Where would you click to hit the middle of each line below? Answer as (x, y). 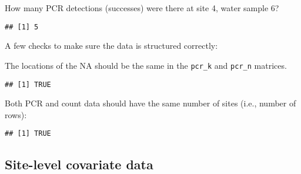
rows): (16, 114)
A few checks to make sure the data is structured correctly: (111, 46)
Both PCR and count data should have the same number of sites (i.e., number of (150, 103)
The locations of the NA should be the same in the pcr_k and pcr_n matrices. (146, 65)
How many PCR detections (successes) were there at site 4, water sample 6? (142, 8)
